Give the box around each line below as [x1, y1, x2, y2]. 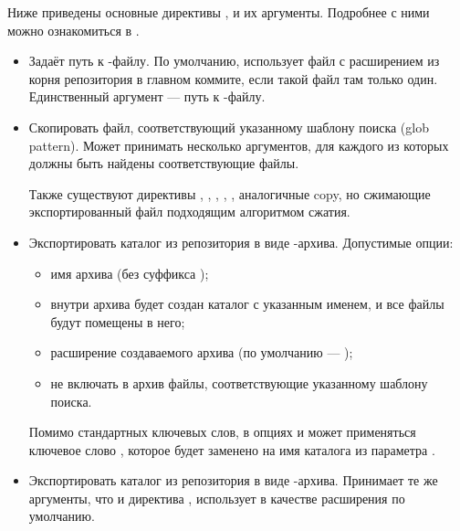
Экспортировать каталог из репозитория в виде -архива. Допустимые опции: [28, 232, 454, 251]
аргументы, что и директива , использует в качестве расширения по [28, 488, 405, 507]
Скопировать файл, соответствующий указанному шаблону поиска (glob [28, 117, 429, 136]
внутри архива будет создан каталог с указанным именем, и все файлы [50, 294, 444, 313]
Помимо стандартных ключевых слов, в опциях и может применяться [28, 422, 416, 441]
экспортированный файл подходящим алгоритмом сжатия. [28, 202, 350, 221]
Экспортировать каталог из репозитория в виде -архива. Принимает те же [28, 471, 438, 490]
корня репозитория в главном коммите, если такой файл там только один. [28, 69, 438, 88]
